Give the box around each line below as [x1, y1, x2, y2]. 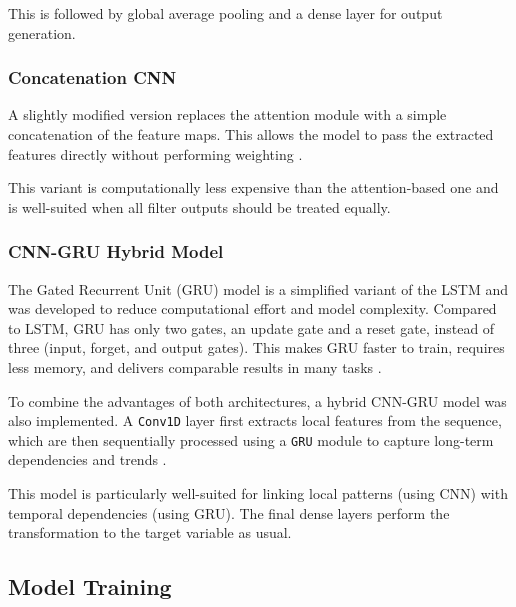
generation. [8, 22, 76, 43]
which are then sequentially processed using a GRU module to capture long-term [8, 429, 494, 450]
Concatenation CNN [8, 65, 177, 90]
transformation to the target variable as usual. [8, 522, 292, 543]
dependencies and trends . [8, 449, 167, 470]
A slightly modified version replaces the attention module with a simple [8, 104, 447, 125]
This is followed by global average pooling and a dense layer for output [8, 3, 443, 23]
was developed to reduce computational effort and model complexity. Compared [8, 298, 497, 319]
